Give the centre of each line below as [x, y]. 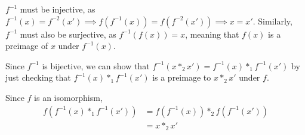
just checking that [38, 77]
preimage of [27, 46]
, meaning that [212, 34]
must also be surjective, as [68, 34]
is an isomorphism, [68, 97]
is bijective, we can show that [96, 65]
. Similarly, [272, 21]
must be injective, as [58, 9]
